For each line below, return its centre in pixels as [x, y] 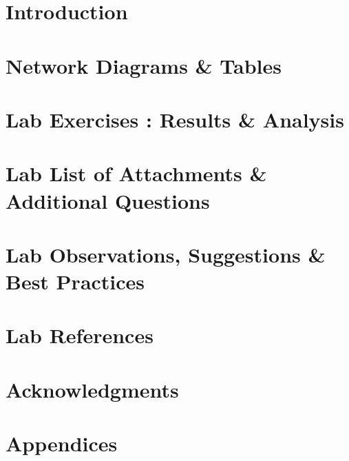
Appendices [62, 443]
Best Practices [75, 281]
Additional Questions [108, 200]
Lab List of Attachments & [136, 173]
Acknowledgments [92, 389]
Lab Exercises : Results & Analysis [175, 119]
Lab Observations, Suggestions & [166, 254]
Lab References [80, 335]
